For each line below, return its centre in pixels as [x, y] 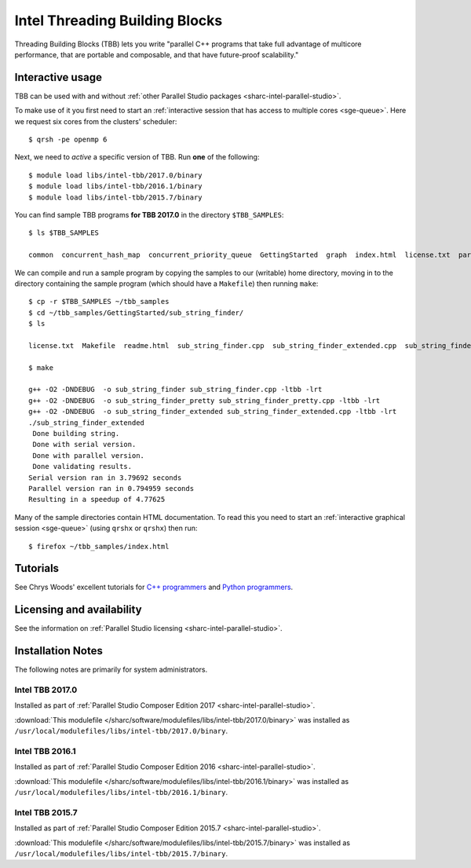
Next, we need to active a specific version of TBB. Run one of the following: [137, 157]
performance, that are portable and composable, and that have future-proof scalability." [157, 54]
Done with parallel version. [89, 455]
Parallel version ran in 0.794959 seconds [111, 488]
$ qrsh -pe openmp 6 [68, 140]
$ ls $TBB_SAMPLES [64, 233]
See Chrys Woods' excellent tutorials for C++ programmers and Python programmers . [154, 587]
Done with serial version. [84, 445]
